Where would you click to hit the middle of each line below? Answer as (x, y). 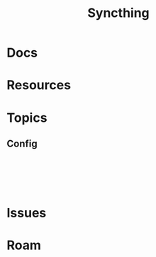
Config (22, 143)
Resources (39, 85)
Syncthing (118, 13)
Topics (27, 118)
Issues (27, 213)
